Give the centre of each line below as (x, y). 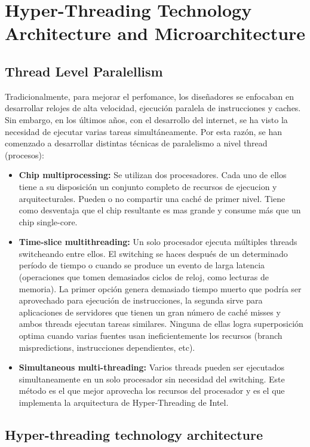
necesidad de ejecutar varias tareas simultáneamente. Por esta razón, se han (143, 131)
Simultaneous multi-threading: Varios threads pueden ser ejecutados (152, 367)
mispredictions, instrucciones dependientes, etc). (107, 347)
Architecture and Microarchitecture (155, 33)
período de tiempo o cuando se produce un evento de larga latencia (142, 265)
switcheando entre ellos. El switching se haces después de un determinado (153, 253)
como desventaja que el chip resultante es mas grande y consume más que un (160, 210)
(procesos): (24, 154)
